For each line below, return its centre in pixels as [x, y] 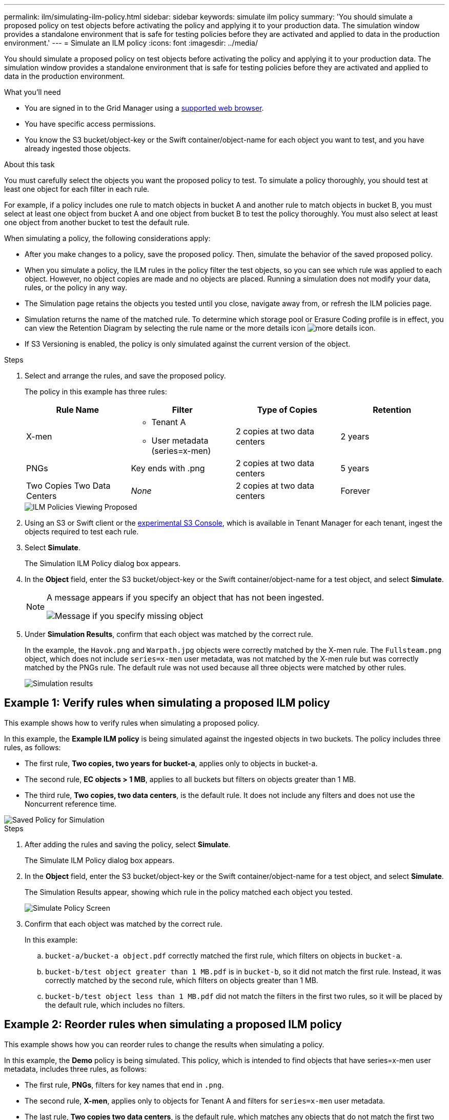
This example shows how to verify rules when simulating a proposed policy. [132, 723]
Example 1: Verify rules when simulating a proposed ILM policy [167, 703]
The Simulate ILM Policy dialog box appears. [100, 860]
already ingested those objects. [78, 148]
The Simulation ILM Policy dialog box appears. [103, 563]
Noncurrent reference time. [71, 804]
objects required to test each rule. [82, 532]
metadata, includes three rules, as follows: [76, 1069]
